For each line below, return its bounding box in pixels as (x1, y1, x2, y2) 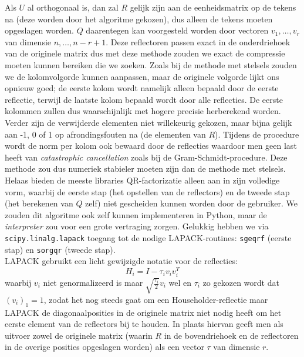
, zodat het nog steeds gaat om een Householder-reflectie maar (43, 293, 268, 305)
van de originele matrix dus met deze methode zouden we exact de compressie (5, 47, 285, 59)
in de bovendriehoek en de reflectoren (164, 329, 299, 341)
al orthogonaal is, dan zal (27, 1, 119, 13)
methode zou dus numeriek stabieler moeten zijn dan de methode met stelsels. (5, 162, 286, 175)
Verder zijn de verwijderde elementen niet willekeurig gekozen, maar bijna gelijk (5, 116, 292, 128)
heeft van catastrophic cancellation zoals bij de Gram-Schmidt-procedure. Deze (5, 151, 288, 163)
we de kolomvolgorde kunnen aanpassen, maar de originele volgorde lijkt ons (5, 70, 279, 82)
